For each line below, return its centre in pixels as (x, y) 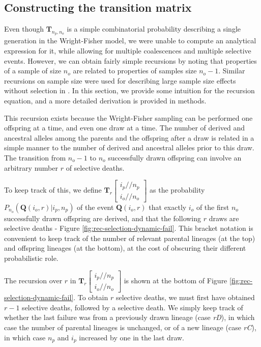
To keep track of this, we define (53, 190)
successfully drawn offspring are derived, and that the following (103, 218)
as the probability (177, 190)
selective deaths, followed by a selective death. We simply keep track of (133, 307)
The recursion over (33, 280)
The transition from (35, 157)
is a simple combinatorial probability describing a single (154, 29)
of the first (213, 207)
